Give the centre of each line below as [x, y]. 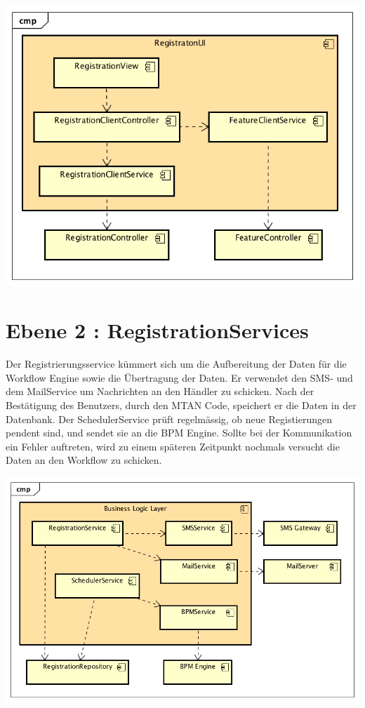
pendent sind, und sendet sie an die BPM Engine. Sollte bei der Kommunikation [179, 433]
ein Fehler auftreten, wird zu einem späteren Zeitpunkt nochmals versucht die [173, 446]
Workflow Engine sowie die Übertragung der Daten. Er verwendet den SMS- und [179, 377]
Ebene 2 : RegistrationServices [157, 330]
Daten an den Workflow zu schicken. [84, 460]
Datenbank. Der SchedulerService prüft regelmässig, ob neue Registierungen [169, 419]
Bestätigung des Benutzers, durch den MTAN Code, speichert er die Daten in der [181, 405]
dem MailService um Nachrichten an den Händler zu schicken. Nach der [160, 391]
